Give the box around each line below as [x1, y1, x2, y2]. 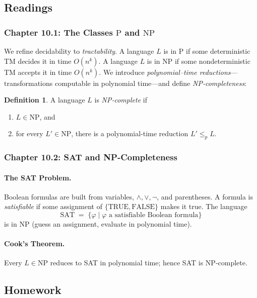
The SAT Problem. [4, 172, 72, 182]
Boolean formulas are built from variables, [4, 191, 134, 202]
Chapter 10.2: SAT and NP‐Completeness [4, 151, 177, 163]
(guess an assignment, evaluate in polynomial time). [32, 219, 192, 229]
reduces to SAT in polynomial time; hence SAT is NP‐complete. [50, 257, 247, 268]
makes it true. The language [160, 201, 247, 212]
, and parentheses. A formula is [157, 191, 253, 202]
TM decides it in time [4, 55, 72, 66]
